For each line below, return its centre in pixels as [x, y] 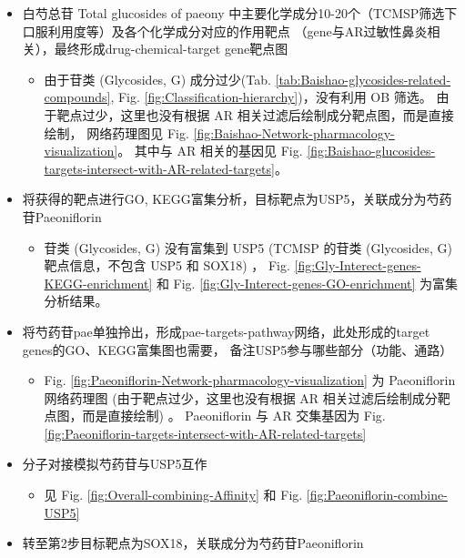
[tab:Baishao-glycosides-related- [363, 79]
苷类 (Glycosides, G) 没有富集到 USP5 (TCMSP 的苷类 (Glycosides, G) [248, 247]
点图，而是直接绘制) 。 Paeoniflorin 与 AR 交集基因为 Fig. [215, 416]
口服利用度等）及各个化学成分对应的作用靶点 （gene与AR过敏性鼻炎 [225, 30]
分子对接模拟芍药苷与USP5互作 [115, 464]
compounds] [77, 97]
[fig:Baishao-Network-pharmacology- [294, 132]
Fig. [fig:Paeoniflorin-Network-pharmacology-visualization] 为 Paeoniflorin [250, 380]
